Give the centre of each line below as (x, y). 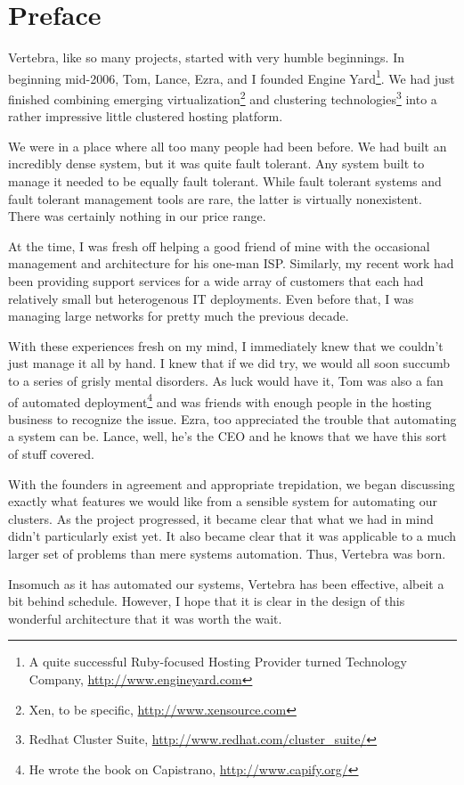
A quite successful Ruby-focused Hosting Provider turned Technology (218, 662)
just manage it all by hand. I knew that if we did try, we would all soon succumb (229, 363)
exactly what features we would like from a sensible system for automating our (223, 501)
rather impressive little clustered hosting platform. (146, 116)
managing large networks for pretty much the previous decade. (179, 316)
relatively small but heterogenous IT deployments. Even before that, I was (211, 298)
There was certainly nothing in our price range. (137, 216)
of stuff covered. (51, 453)
